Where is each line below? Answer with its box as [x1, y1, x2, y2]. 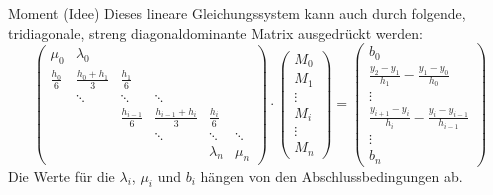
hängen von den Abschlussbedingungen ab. [200, 165, 463, 186]
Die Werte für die [8, 165, 115, 186]
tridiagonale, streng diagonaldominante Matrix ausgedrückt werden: [8, 22, 423, 43]
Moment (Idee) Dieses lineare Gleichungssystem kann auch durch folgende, [8, 3, 466, 23]
